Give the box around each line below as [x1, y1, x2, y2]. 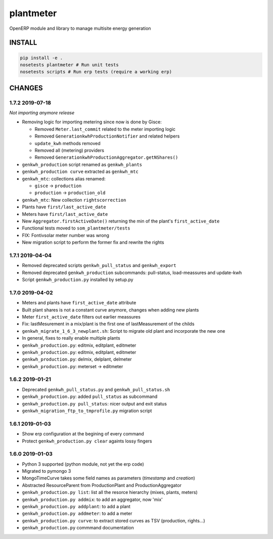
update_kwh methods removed [34, 140, 101, 146]
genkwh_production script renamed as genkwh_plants [22, 161, 143, 167]
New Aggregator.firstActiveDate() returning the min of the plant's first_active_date [22, 218, 220, 224]
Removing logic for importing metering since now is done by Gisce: [22, 119, 162, 125]
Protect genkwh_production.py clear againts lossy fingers [22, 438, 152, 444]
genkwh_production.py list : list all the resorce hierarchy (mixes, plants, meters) [22, 489, 198, 496]
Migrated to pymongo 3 [22, 468, 71, 474]
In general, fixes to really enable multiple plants [22, 335, 121, 341]
